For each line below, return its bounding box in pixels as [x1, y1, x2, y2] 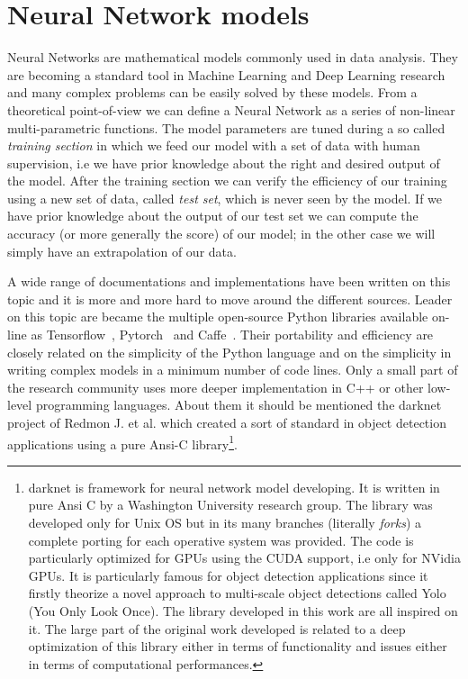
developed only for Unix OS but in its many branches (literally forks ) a [28, 513, 422, 532]
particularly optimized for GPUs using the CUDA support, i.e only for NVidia [28, 548, 461, 567]
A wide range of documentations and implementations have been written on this [7, 272, 451, 291]
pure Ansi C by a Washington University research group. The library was [28, 495, 433, 514]
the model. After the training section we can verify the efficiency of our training [7, 171, 447, 190]
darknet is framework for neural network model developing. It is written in [28, 477, 440, 496]
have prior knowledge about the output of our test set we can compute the [7, 206, 418, 225]
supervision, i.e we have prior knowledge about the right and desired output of [7, 153, 440, 172]
